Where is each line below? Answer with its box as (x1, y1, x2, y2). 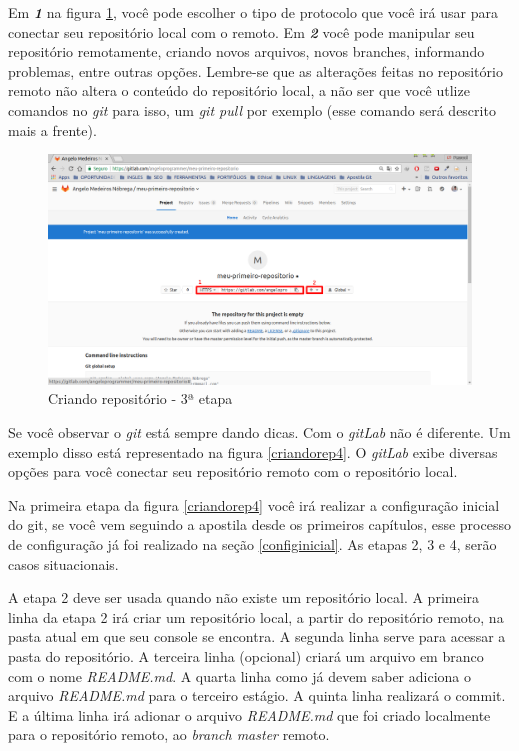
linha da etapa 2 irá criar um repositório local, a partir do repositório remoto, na (8, 606, 504, 627)
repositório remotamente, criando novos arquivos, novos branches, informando (8, 41, 485, 62)
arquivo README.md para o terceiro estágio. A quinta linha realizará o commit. (8, 685, 506, 706)
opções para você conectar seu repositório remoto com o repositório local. (8, 461, 458, 482)
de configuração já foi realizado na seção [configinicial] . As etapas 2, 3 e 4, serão (8, 533, 497, 554)
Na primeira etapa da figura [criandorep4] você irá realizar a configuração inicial (8, 494, 500, 515)
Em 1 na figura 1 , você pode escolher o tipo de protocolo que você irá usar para (8, 2, 498, 22)
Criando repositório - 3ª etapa (48, 388, 233, 409)
